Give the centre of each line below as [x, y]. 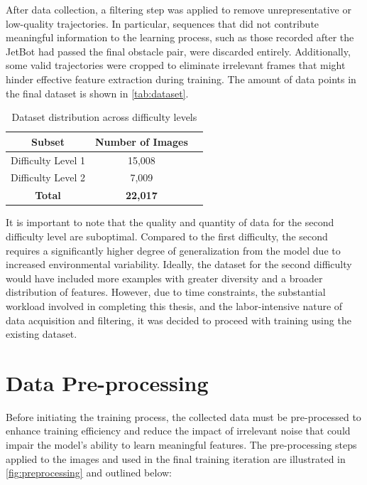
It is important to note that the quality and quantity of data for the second [170, 222]
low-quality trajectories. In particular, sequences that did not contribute [163, 23]
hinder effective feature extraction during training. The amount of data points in [181, 79]
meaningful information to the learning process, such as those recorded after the [180, 37]
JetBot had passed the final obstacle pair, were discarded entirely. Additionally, [178, 51]
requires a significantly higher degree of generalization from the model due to [173, 250]
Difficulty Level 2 [48, 177]
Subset [48, 141]
